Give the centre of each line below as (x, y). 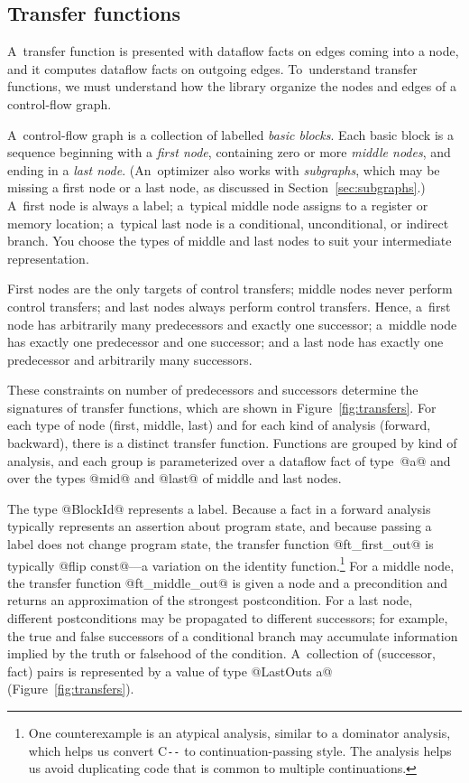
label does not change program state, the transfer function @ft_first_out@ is (221, 544)
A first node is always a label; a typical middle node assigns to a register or (218, 205)
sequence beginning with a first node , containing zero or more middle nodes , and (229, 152)
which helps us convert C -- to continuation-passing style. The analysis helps (240, 750)
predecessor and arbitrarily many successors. (130, 359)
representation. (48, 258)
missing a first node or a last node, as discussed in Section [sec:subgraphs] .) (216, 187)
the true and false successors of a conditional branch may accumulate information (233, 635)
